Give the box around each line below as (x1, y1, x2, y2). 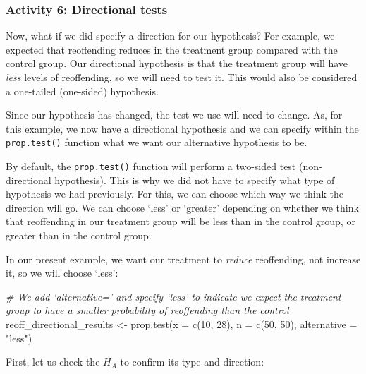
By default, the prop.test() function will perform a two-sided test (6, 159, 296, 174)
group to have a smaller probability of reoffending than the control (6, 303, 289, 318)
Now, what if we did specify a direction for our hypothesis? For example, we (6, 28, 335, 43)
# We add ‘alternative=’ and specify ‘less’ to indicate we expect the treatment (6, 289, 341, 303)
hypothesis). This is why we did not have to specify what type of (54, 172, 335, 187)
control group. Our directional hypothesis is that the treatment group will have (6, 56, 348, 71)
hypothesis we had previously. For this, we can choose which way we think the (6, 186, 343, 201)
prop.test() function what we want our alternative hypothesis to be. (6, 135, 307, 150)
